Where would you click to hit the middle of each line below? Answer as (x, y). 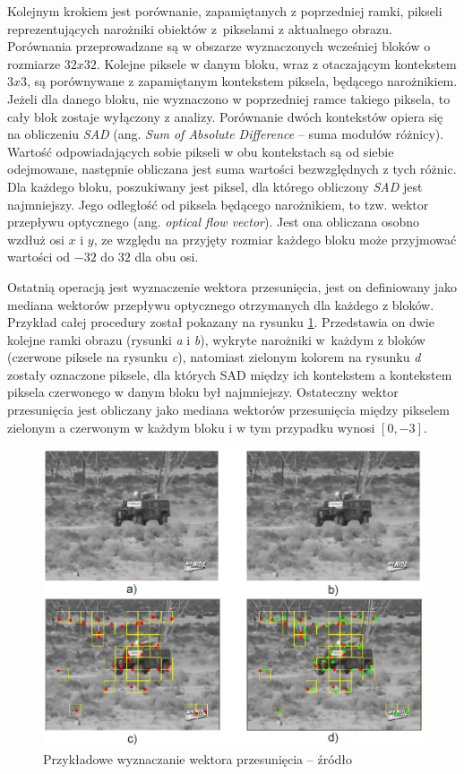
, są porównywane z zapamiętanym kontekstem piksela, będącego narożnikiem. (242, 81)
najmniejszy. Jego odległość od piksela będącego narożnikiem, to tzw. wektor (218, 204)
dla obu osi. (167, 257)
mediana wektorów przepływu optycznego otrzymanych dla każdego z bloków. (221, 304)
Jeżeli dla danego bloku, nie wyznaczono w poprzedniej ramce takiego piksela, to (229, 98)
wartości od (39, 257)
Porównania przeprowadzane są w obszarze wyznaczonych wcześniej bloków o (219, 46)
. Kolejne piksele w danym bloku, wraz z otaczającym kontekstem (276, 63)
